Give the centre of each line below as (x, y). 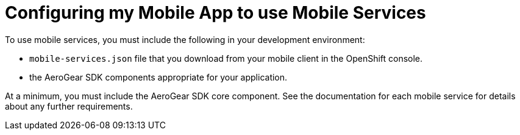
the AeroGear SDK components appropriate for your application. (158, 77)
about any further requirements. (69, 106)
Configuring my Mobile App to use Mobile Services (215, 13)
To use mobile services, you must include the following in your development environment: (185, 39)
